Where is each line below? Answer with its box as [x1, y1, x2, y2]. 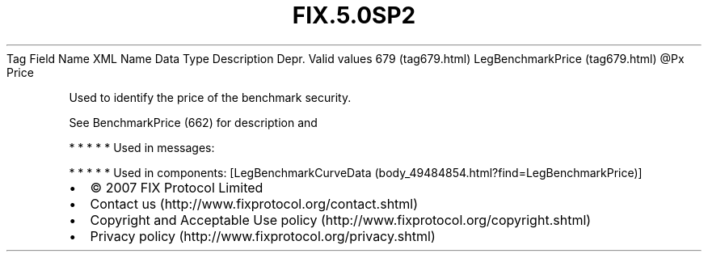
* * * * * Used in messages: [69, 140, 215, 154]
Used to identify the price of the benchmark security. [69, 90, 352, 104]
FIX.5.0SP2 [292, 2, 416, 29]
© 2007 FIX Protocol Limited [90, 179, 263, 196]
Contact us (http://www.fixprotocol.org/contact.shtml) [90, 195, 419, 212]
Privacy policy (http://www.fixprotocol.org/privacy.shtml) [90, 227, 436, 244]
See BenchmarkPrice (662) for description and [69, 115, 318, 129]
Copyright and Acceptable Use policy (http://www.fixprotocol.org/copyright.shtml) [90, 211, 592, 228]
